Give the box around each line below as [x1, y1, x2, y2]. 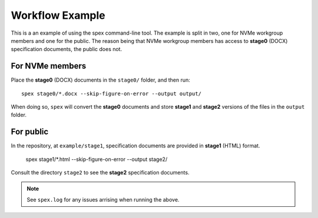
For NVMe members [11, 61, 87, 71]
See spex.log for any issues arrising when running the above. [26, 196, 180, 203]
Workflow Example [11, 9, 105, 22]
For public [11, 127, 49, 137]
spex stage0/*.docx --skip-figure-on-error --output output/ [21, 90, 201, 97]
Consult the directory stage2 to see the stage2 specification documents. [11, 169, 190, 176]
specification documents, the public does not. [11, 46, 122, 53]
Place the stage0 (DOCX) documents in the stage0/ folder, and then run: [11, 76, 191, 83]
